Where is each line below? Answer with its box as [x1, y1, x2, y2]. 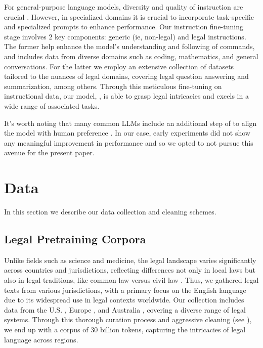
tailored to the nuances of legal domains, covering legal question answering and [4, 71, 249, 81]
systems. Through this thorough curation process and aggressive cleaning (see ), [4, 314, 252, 325]
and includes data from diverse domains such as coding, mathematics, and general [4, 51, 258, 61]
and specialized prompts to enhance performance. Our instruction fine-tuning [4, 21, 243, 32]
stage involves [4, 31, 47, 41]
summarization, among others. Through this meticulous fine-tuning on [4, 80, 222, 91]
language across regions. [4, 334, 78, 344]
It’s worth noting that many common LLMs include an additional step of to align [4, 117, 257, 128]
